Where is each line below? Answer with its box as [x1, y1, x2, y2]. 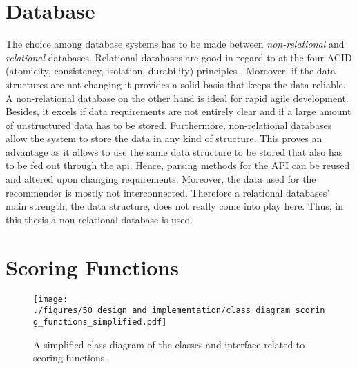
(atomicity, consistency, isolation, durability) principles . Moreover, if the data [6, 63, 336, 78]
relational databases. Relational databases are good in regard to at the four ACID [6, 50, 352, 64]
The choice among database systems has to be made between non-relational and [6, 37, 345, 51]
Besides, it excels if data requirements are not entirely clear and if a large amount [6, 104, 351, 119]
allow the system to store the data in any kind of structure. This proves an [6, 131, 322, 146]
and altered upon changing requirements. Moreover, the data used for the [6, 172, 316, 186]
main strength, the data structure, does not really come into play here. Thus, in [6, 199, 343, 213]
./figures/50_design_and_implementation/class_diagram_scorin [33, 306, 325, 316]
